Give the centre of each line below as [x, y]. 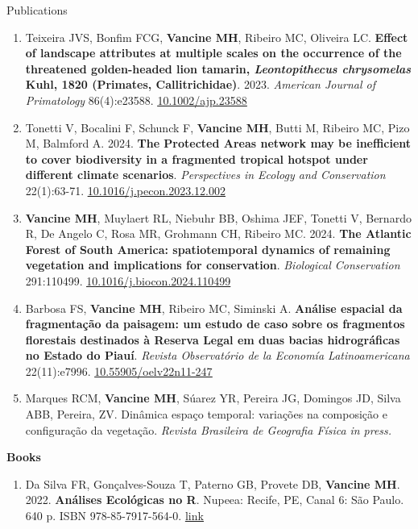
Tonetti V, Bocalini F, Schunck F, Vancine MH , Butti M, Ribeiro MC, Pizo [217, 127]
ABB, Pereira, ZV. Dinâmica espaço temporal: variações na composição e [206, 414]
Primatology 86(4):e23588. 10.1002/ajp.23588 [136, 100]
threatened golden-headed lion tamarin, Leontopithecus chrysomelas [218, 68]
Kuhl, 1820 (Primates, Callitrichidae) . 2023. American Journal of [200, 84]
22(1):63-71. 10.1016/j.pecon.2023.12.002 [125, 190]
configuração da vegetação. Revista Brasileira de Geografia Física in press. [209, 429]
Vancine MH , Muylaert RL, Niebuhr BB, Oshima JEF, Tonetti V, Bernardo [218, 217]
